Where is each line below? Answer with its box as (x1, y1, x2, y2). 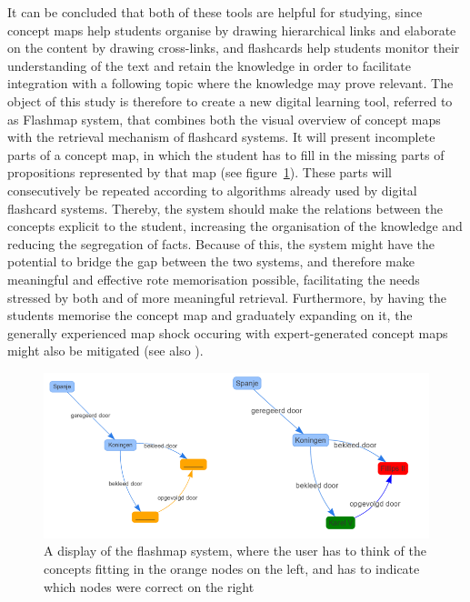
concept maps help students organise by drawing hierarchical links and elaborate (7, 20, 456, 39)
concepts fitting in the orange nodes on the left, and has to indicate (44, 559, 420, 578)
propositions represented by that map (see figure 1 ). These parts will (7, 163, 392, 182)
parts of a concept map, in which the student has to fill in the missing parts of (7, 145, 445, 164)
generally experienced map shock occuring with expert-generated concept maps (7, 323, 448, 342)
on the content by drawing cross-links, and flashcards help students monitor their (7, 38, 460, 57)
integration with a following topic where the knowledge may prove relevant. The (7, 74, 454, 93)
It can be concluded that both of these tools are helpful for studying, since (7, 3, 423, 21)
